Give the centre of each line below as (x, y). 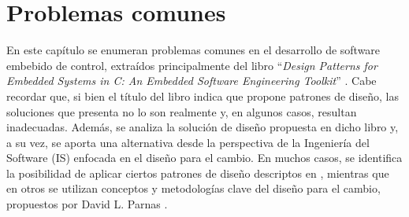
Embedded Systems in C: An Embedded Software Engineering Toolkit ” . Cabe (191, 81)
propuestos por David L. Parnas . (87, 204)
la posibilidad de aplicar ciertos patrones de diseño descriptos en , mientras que (198, 173)
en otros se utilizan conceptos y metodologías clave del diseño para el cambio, (193, 188)
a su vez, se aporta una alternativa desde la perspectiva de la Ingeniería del (188, 142)
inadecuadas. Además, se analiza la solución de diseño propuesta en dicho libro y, (203, 127)
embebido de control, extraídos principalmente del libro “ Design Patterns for (192, 65)
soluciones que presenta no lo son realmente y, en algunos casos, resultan (182, 111)
